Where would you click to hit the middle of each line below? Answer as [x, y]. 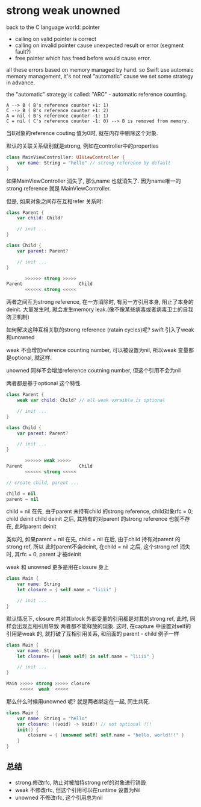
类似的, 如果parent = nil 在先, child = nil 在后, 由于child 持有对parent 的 [93, 539]
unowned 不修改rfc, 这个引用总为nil [59, 797]
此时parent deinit [35, 526]
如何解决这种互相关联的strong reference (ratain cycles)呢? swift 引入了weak [100, 330]
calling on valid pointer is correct [56, 39]
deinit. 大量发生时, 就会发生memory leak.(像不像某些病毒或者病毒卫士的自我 [100, 309]
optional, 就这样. [32, 358]
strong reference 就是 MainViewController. [59, 188]
